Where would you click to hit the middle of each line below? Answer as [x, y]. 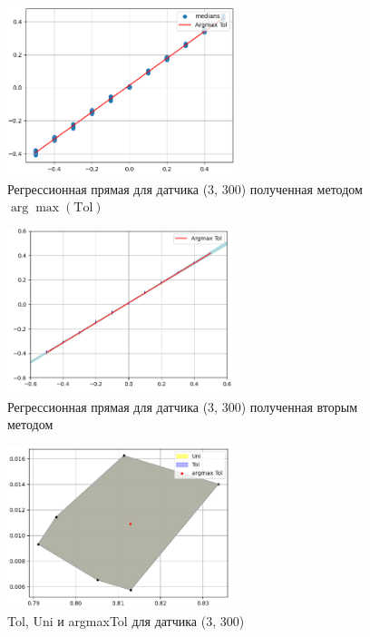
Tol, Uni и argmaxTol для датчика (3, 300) [126, 620]
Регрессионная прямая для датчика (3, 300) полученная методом [185, 188]
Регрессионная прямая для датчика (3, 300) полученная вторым [183, 406]
